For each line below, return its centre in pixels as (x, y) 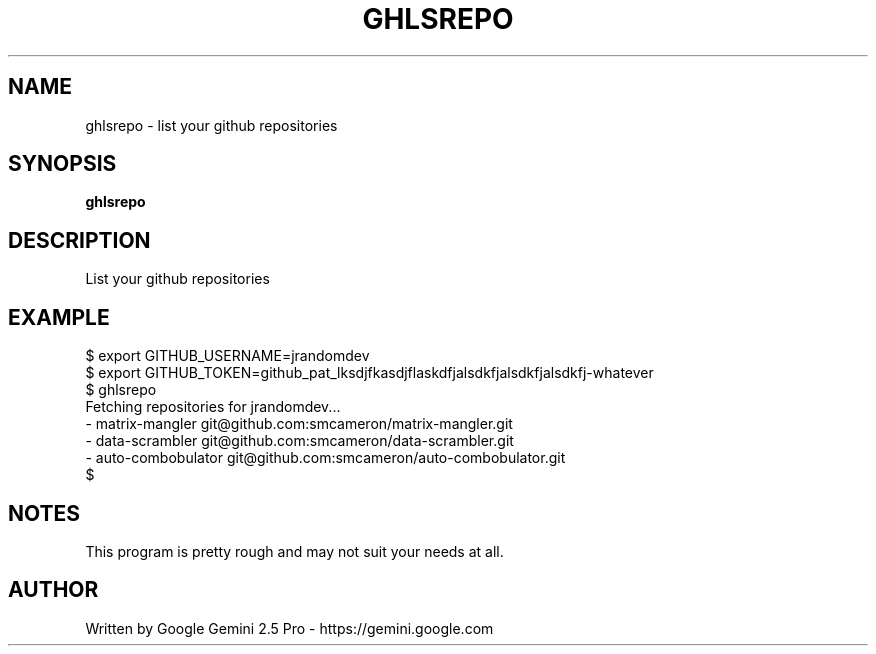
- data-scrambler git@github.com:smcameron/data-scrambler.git (299, 441)
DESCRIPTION (79, 240)
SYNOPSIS (62, 164)
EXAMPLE (59, 317)
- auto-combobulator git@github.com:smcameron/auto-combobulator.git (325, 458)
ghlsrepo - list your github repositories (211, 125)
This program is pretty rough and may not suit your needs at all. (294, 551)
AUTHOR (53, 590)
